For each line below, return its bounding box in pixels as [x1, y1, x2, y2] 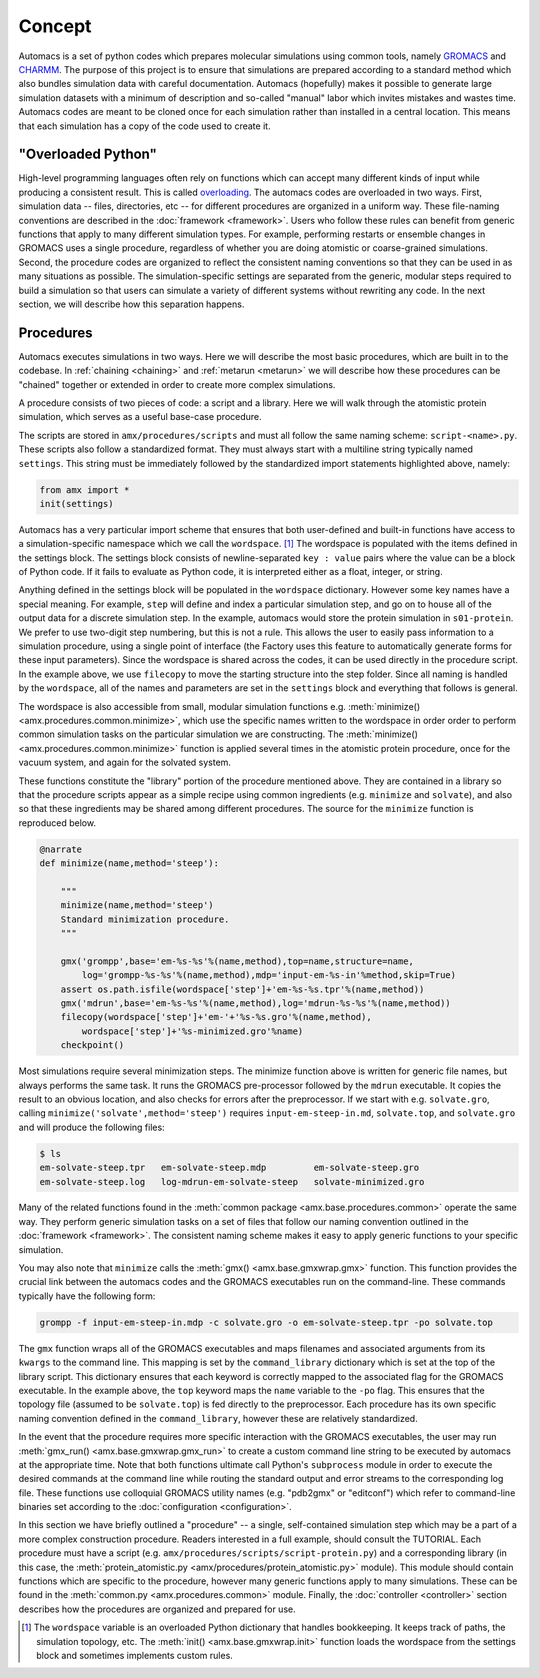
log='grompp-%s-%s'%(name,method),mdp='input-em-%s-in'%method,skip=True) [81, 970, 457, 981]
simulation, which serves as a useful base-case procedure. [18, 411, 262, 423]
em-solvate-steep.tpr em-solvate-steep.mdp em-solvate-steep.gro [39, 1162, 420, 1174]
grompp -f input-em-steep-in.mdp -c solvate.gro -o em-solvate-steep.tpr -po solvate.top [39, 1316, 494, 1328]
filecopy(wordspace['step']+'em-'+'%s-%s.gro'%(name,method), [60, 1011, 372, 1023]
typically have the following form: [18, 1290, 156, 1302]
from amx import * [39, 484, 130, 495]
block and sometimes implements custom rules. [36, 1650, 234, 1661]
